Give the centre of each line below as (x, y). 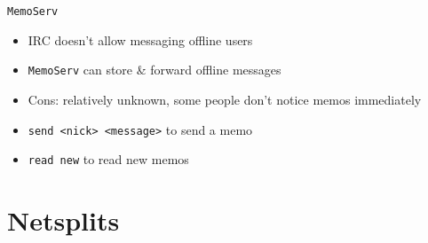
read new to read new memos (108, 159)
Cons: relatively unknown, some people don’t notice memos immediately (225, 99)
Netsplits (63, 220)
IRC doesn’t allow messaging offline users (140, 39)
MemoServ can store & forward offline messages (155, 70)
